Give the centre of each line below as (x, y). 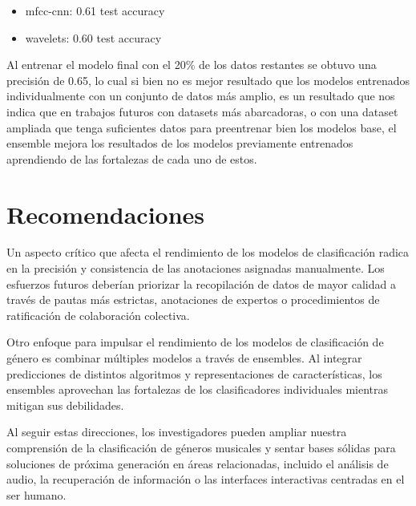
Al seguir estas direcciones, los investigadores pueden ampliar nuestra (177, 432)
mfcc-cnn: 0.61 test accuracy (95, 10)
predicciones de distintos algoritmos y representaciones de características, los (194, 373)
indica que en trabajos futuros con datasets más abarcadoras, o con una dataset (202, 111)
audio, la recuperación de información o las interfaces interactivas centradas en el (206, 479)
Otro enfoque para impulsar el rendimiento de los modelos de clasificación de (195, 342)
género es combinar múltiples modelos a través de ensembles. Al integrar (184, 358)
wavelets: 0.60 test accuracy (93, 37)
